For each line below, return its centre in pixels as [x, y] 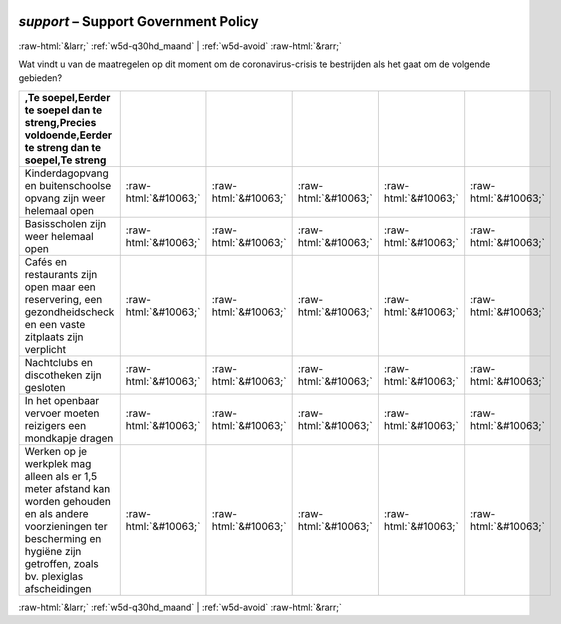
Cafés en [45, 262]
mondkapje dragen [69, 438]
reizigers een [55, 425]
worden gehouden [68, 501]
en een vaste [55, 324]
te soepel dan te [63, 110]
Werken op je [56, 451]
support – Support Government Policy [138, 21]
